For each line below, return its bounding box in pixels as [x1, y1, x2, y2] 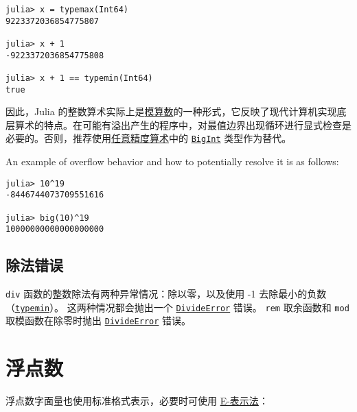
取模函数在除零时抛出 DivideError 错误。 [5, 313, 192, 328]
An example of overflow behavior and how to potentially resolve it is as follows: [5, 154, 339, 169]
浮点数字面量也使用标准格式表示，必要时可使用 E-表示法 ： [5, 393, 268, 408]
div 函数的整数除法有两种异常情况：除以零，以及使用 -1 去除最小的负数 [5, 287, 327, 301]
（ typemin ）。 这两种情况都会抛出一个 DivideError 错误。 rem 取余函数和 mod [5, 300, 349, 314]
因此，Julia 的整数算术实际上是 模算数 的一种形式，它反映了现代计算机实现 [5, 104, 337, 119]
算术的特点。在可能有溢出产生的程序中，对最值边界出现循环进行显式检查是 [14, 117, 352, 132]
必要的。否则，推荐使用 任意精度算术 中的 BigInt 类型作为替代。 [5, 131, 292, 145]
